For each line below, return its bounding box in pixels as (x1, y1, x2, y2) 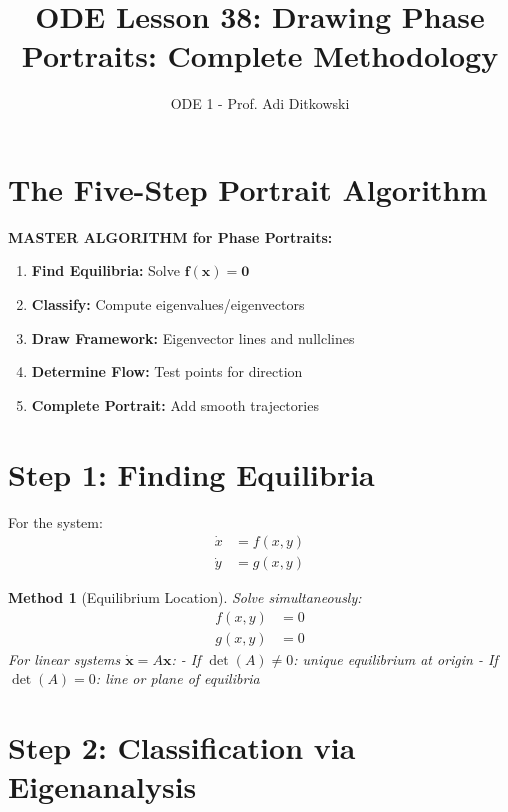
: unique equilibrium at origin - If (293, 648, 498, 669)
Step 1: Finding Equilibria (8, 453, 375, 494)
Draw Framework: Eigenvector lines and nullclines (31, 327, 355, 348)
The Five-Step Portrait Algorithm (8, 168, 488, 209)
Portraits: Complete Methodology (21, 35, 499, 76)
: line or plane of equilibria (95, 668, 260, 689)
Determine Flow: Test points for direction (31, 361, 303, 382)
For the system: (8, 511, 103, 532)
